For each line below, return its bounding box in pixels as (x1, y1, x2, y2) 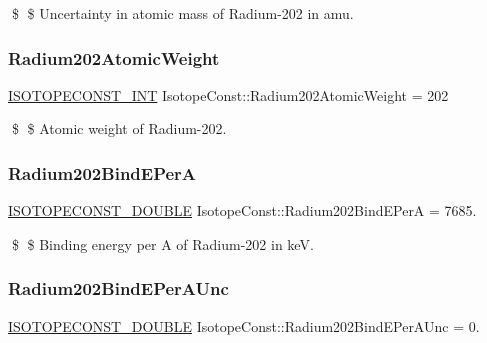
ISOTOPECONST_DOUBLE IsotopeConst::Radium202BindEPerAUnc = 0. (8, 315, 480, 336)
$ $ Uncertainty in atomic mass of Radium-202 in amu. (11, 3, 354, 23)
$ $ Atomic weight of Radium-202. (11, 118, 227, 139)
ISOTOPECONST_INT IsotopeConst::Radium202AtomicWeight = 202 (8, 84, 449, 105)
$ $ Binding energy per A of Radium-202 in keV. (11, 233, 314, 254)
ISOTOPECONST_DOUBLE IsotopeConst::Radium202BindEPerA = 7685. (8, 200, 477, 221)
